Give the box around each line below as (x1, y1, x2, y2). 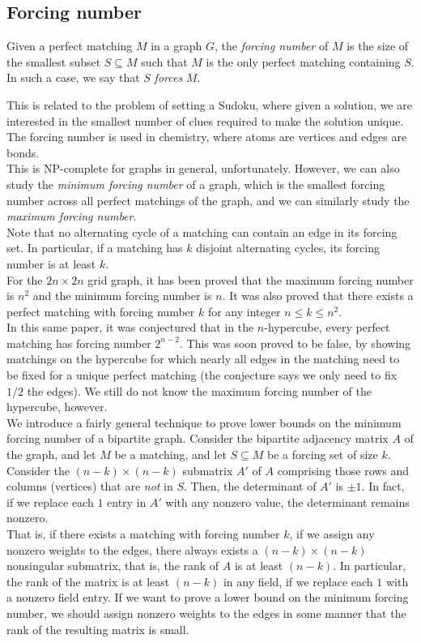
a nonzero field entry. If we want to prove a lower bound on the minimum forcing (6, 589, 409, 606)
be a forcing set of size (267, 446, 378, 463)
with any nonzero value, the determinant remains (165, 493, 410, 510)
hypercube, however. (6, 398, 108, 415)
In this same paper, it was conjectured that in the (6, 319, 254, 336)
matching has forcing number (6, 334, 151, 351)
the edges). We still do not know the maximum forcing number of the (27, 382, 372, 399)
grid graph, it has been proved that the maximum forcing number (87, 271, 414, 288)
